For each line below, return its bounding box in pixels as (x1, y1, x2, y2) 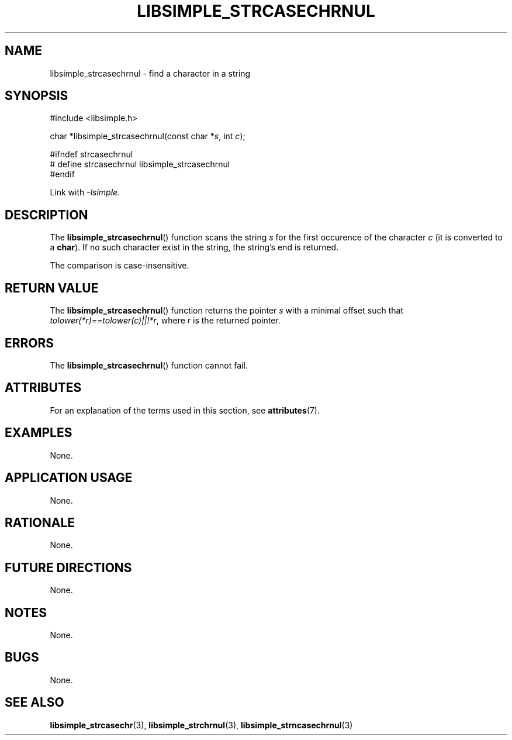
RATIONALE (5, 515, 75, 530)
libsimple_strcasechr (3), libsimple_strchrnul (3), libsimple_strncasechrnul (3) (50, 720, 353, 730)
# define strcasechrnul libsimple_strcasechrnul (50, 159, 230, 170)
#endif (50, 169, 75, 180)
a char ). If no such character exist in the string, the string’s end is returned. (50, 242, 339, 253)
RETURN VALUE (5, 280, 99, 295)
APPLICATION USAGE (5, 470, 133, 486)
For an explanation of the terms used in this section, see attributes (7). (50, 405, 320, 415)
